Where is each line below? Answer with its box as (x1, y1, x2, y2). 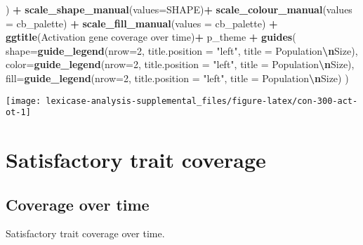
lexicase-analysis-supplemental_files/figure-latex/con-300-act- (46, 95, 358, 106)
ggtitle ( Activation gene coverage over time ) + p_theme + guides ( (6, 29, 296, 44)
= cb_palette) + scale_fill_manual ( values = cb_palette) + (6, 15, 278, 30)
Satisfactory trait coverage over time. (6, 226, 165, 241)
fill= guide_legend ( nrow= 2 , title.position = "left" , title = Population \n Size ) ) (6, 70, 349, 85)
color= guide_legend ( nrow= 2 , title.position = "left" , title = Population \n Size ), (6, 57, 355, 72)
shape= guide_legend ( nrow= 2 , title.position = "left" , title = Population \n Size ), (6, 43, 358, 58)
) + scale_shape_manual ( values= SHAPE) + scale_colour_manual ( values (6, 2, 352, 16)
